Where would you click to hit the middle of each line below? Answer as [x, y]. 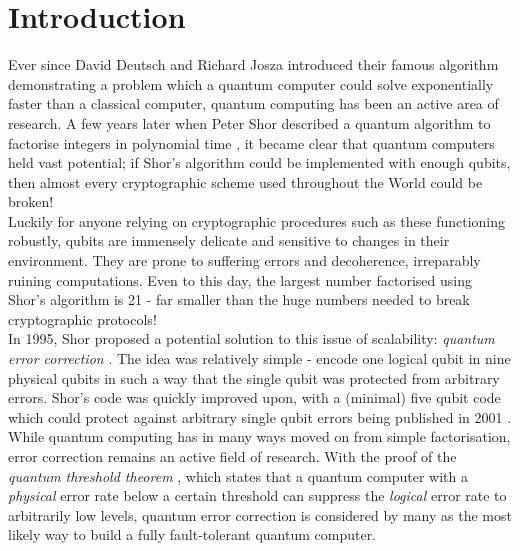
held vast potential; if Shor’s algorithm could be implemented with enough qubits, [259, 162]
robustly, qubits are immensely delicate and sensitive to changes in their [229, 240]
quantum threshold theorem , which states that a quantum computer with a [238, 475]
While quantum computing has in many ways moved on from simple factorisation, [259, 436]
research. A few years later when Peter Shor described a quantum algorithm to [249, 122]
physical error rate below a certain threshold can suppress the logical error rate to [257, 495]
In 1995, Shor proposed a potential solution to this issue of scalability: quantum [251, 338]
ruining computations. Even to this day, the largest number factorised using [240, 279]
